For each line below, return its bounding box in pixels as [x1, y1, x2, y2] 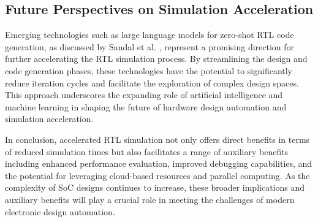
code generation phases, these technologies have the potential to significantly [5, 64, 293, 77]
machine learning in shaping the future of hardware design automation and [5, 100, 287, 113]
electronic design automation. [5, 205, 115, 218]
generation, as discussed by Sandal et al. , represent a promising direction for [5, 40, 295, 53]
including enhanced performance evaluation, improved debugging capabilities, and [5, 157, 312, 170]
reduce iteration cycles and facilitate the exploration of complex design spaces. [5, 76, 299, 89]
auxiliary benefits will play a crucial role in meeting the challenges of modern [5, 193, 295, 205]
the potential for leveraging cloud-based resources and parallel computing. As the [5, 169, 310, 182]
